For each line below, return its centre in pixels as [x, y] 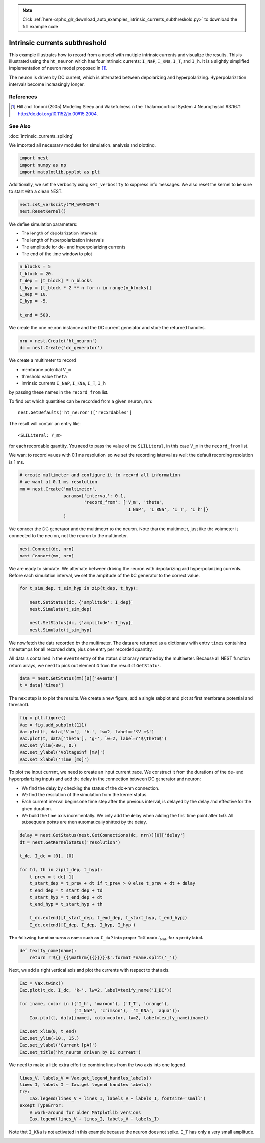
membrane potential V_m [46, 369]
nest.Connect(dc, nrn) [47, 549]
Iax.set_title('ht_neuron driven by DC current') [80, 1052]
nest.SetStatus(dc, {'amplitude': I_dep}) [81, 602]
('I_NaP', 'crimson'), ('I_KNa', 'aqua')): [127, 1011]
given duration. [37, 808]
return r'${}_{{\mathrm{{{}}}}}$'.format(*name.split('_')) [104, 957]
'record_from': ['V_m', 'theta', [124, 502]
